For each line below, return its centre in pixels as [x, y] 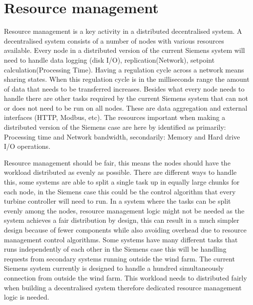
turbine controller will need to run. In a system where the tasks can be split [117, 201]
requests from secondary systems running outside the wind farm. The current [119, 258]
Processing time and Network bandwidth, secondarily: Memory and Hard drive [122, 136]
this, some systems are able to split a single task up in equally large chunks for [122, 182]
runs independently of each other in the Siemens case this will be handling [115, 249]
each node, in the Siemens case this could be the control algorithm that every [120, 191]
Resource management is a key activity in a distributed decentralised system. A [123, 31]
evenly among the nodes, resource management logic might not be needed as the [124, 210]
